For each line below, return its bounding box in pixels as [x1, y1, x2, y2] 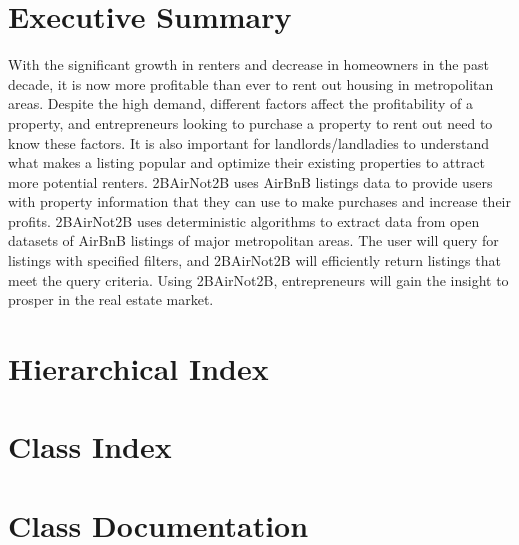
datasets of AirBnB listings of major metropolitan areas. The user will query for [8, 230, 499, 251]
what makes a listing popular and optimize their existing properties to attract [8, 152, 485, 173]
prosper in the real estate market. [8, 289, 214, 310]
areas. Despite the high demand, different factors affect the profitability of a [8, 93, 473, 114]
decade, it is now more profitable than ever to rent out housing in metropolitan [8, 73, 494, 94]
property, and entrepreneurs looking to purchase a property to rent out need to [8, 112, 493, 133]
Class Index [8, 426, 172, 467]
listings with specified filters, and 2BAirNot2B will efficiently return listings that [8, 250, 501, 271]
